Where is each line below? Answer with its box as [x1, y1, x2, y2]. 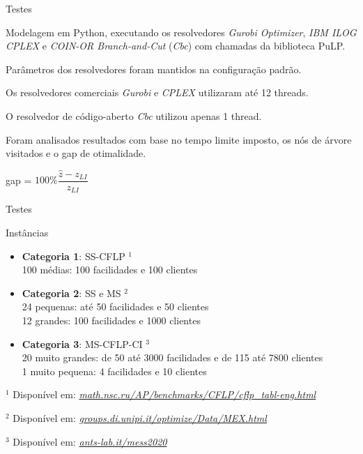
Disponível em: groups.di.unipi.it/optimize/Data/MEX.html [13, 411, 267, 425]
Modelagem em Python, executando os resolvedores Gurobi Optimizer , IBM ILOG [6, 24, 357, 39]
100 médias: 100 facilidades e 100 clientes [22, 262, 198, 277]
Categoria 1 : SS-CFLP [22, 248, 125, 263]
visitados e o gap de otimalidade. [6, 146, 146, 160]
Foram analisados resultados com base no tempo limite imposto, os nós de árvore [6, 132, 352, 146]
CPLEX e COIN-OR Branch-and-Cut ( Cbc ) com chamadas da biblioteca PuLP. [6, 38, 346, 53]
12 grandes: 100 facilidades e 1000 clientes [22, 313, 201, 328]
